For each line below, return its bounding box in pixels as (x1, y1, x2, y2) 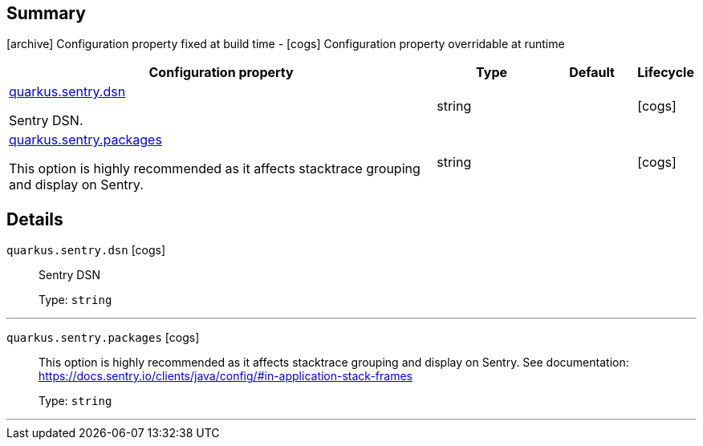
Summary (6, 3, 86, 23)
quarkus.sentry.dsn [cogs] (6, 243, 166, 257)
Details (6, 209, 63, 229)
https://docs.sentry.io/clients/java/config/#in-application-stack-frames (39, 369, 412, 383)
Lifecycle (637, 64, 694, 81)
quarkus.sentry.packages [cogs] (6, 330, 200, 345)
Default (569, 64, 615, 81)
